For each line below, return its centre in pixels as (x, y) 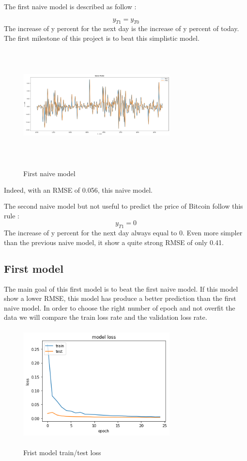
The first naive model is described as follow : (70, 6)
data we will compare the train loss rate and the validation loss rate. (106, 317)
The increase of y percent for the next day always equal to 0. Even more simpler (123, 233)
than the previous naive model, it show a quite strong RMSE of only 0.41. (114, 242)
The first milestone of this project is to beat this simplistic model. (102, 38)
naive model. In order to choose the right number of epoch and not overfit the (120, 307)
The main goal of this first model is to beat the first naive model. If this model (121, 288)
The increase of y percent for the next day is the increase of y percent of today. (122, 28)
